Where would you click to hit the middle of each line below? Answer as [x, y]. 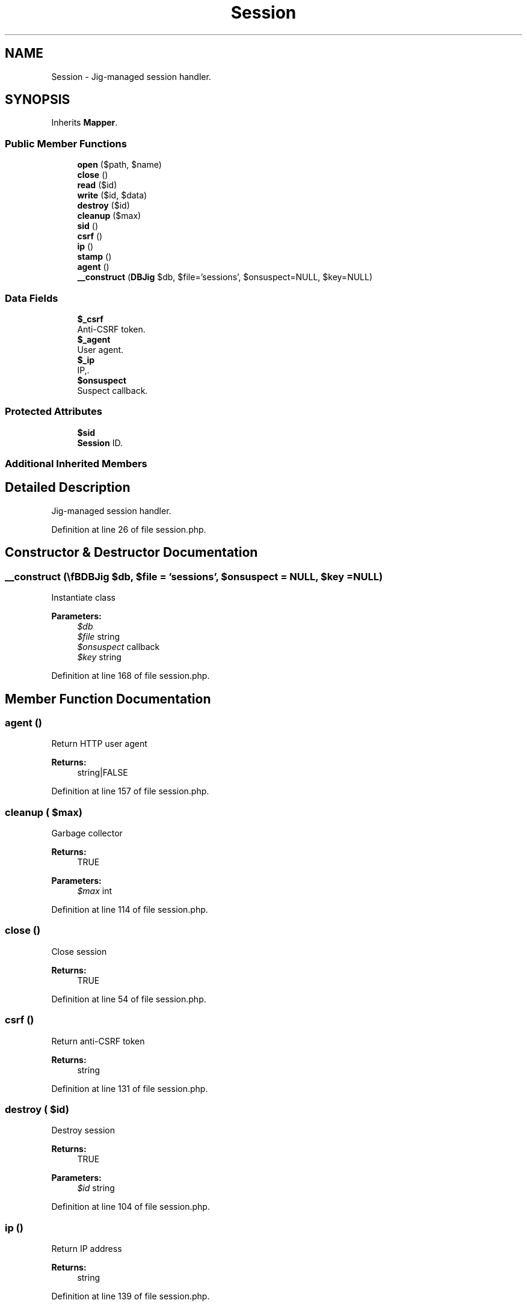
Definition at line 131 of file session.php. [130, 1088]
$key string [99, 657]
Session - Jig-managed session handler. [131, 76]
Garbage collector [87, 833]
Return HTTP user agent [99, 744]
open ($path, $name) [119, 165]
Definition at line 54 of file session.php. [129, 999]
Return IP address [87, 1249]
